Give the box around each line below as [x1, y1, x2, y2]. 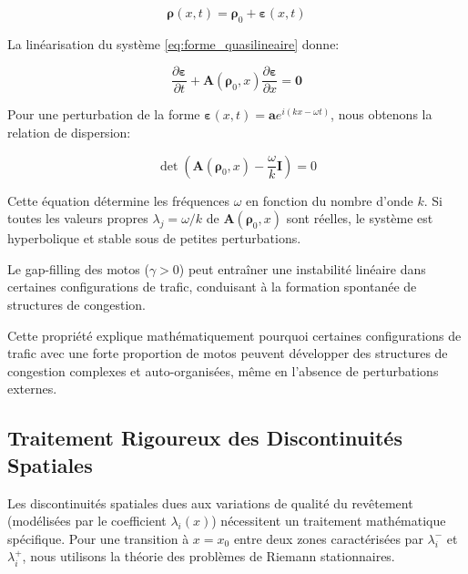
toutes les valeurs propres [7, 209, 148, 228]
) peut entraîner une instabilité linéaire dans [178, 259, 426, 278]
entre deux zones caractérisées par [233, 528, 423, 548]
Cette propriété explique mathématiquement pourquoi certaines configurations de [7, 325, 462, 344]
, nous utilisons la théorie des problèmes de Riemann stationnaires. [22, 547, 395, 566]
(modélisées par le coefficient [7, 511, 167, 530]
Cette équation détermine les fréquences [7, 190, 230, 210]
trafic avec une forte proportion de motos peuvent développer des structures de [7, 343, 448, 363]
